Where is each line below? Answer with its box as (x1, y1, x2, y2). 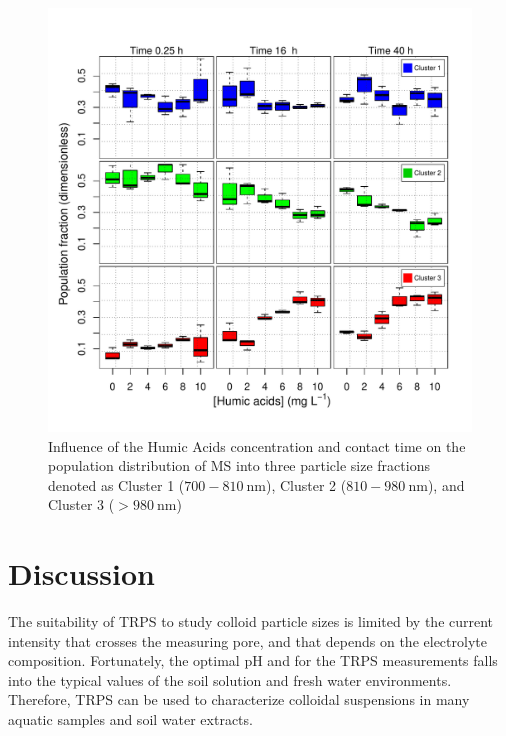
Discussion (8, 553, 155, 594)
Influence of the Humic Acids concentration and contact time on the (48, 435, 466, 456)
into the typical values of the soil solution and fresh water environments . (8, 669, 452, 690)
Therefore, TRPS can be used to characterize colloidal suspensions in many (8, 689, 470, 710)
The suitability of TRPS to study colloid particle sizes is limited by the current (8, 611, 494, 632)
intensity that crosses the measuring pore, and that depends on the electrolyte (8, 630, 487, 651)
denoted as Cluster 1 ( (48, 474, 185, 495)
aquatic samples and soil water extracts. (8, 709, 253, 730)
